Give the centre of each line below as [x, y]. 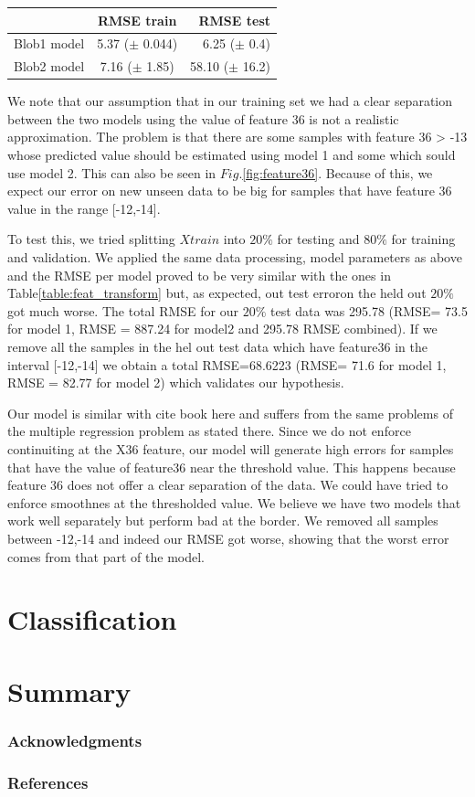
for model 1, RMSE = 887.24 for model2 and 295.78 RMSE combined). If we [222, 329]
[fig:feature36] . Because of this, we [338, 172]
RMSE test [235, 20]
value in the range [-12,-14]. [84, 208]
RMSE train [137, 20]
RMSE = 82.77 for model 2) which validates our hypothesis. [176, 383]
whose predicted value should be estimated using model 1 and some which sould [232, 155]
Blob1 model [49, 43]
